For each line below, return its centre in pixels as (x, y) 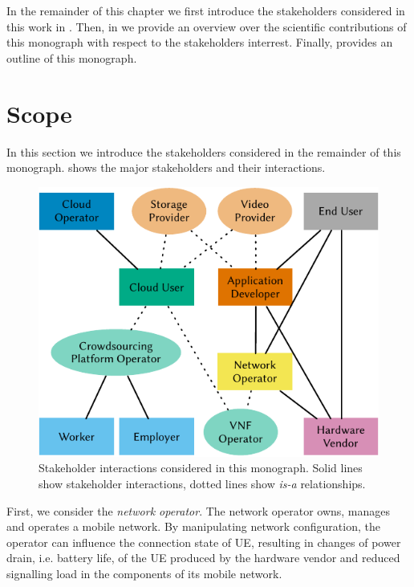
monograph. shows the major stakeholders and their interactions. (166, 167)
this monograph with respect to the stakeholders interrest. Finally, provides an (200, 42)
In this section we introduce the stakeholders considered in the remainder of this (204, 151)
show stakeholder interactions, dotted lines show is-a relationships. (202, 483)
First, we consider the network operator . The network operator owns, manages (199, 510)
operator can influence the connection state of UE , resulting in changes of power (204, 542)
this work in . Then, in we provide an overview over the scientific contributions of (207, 26)
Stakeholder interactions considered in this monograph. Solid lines (201, 468)
